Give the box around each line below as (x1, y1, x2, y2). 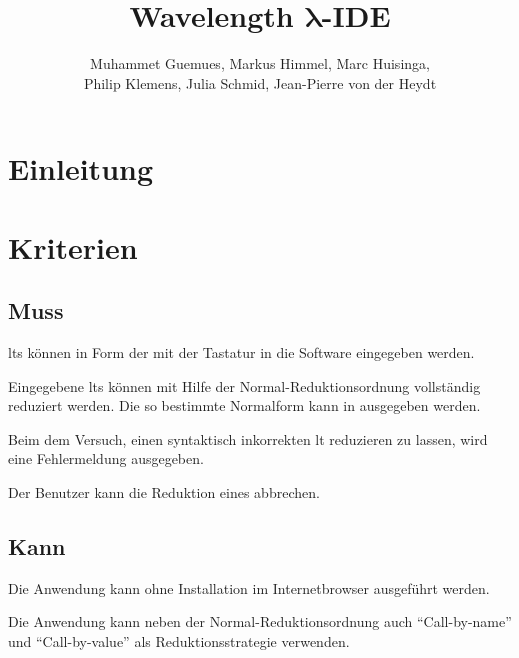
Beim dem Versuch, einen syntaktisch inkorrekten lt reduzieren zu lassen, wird (8, 428, 488, 449)
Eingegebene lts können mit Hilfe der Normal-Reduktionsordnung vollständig (8, 375, 481, 396)
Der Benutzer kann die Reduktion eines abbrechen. (8, 482, 320, 503)
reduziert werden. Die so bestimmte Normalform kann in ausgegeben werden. (8, 395, 481, 416)
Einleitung (8, 148, 154, 189)
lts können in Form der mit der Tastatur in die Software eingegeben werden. (8, 342, 475, 363)
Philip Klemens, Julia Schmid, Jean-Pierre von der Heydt (83, 72, 437, 93)
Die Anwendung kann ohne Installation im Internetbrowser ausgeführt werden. (8, 577, 490, 598)
